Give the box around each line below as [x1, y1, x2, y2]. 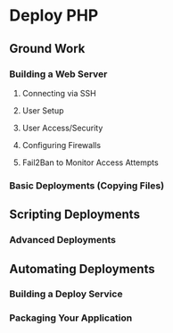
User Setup [21, 104, 64, 116]
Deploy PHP [9, 5, 99, 26]
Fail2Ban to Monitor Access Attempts [21, 157, 159, 168]
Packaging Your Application [9, 312, 133, 324]
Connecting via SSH [21, 87, 96, 98]
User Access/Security [21, 122, 103, 133]
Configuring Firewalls [21, 139, 101, 150]
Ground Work [9, 41, 86, 56]
